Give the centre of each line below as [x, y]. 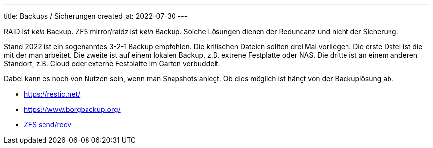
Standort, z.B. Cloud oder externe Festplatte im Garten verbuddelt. [112, 63]
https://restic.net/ [52, 94]
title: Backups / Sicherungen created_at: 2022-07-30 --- [96, 16]
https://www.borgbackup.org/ [72, 109]
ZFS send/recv [48, 125]
